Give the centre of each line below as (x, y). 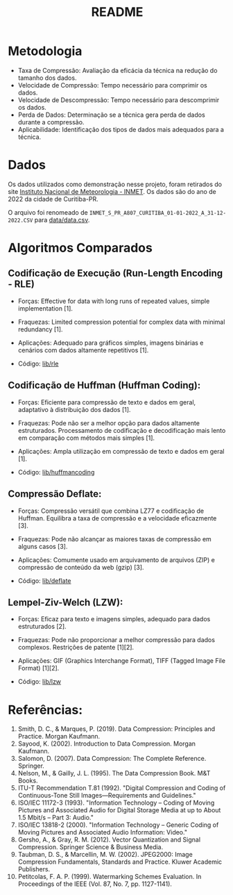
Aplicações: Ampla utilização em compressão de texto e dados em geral (121, 451)
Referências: (45, 710)
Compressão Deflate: (55, 494)
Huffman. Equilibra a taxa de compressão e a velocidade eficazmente (117, 518)
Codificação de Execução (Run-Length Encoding (115, 273)
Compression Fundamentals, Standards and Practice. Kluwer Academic (120, 862)
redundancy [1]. (40, 329)
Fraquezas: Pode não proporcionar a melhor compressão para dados (116, 640)
